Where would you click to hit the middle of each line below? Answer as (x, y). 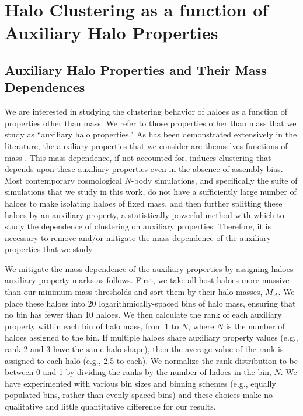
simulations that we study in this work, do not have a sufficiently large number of (151, 192)
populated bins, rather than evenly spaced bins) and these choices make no (139, 395)
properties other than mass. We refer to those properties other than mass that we (151, 123)
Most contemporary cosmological (63, 180)
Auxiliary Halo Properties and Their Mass (136, 69)
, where (201, 326)
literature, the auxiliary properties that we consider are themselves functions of (146, 145)
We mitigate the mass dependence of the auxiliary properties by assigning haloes (149, 268)
